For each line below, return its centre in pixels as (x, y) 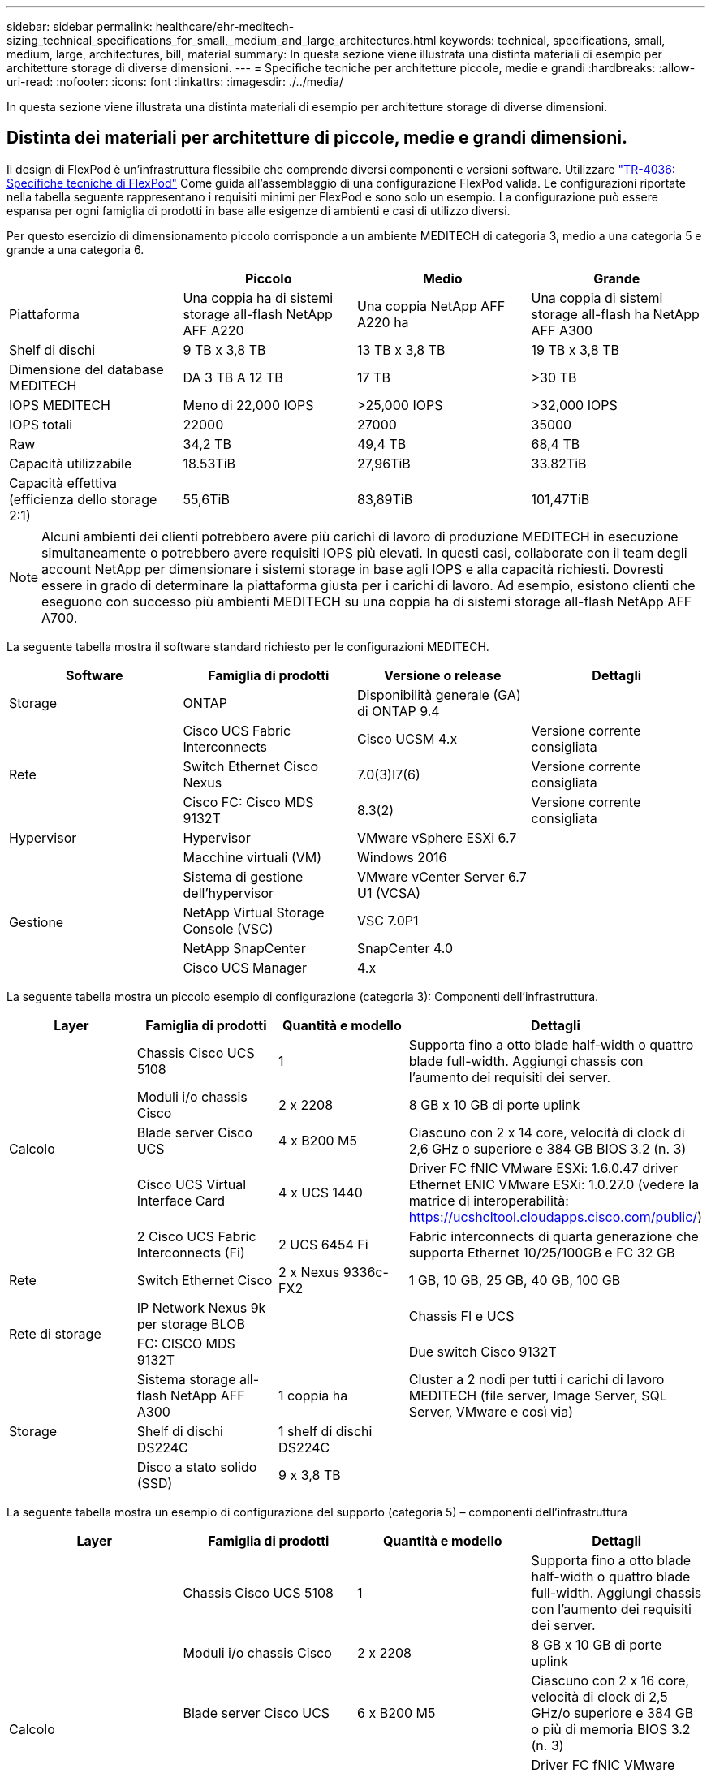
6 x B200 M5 (396, 1713)
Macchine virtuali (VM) (252, 857)
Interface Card (181, 1200)
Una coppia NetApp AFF (431, 306)
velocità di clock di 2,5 (599, 1696)
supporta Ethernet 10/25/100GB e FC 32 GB (542, 1252)
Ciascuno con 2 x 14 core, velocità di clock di (547, 1132)
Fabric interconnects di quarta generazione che (554, 1236)
